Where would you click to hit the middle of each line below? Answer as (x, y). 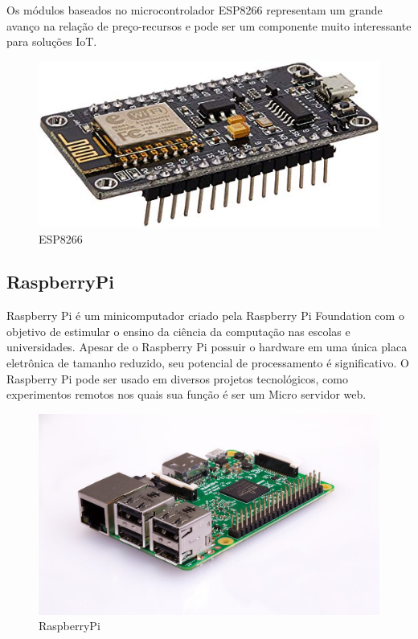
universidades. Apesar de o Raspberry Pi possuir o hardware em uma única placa (207, 347)
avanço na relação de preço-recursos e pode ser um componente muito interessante (209, 25)
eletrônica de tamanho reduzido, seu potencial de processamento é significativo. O (208, 363)
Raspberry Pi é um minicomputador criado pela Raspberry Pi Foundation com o (205, 315)
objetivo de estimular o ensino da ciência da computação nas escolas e (178, 331)
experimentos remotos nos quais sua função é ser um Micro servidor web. (186, 394)
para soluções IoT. (52, 41)
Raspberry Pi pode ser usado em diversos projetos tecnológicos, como (177, 378)
